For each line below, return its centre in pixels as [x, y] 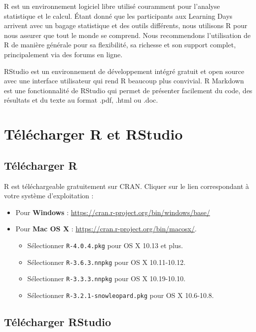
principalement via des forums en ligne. [63, 54]
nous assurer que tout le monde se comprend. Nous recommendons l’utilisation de [128, 35]
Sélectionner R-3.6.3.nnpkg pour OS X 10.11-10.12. [106, 262]
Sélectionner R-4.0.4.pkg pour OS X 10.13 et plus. [105, 245]
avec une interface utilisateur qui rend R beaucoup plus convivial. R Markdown [124, 81]
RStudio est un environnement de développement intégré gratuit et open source [124, 71]
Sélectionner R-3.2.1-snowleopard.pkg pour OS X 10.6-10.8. [121, 295]
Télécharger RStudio [58, 321]
